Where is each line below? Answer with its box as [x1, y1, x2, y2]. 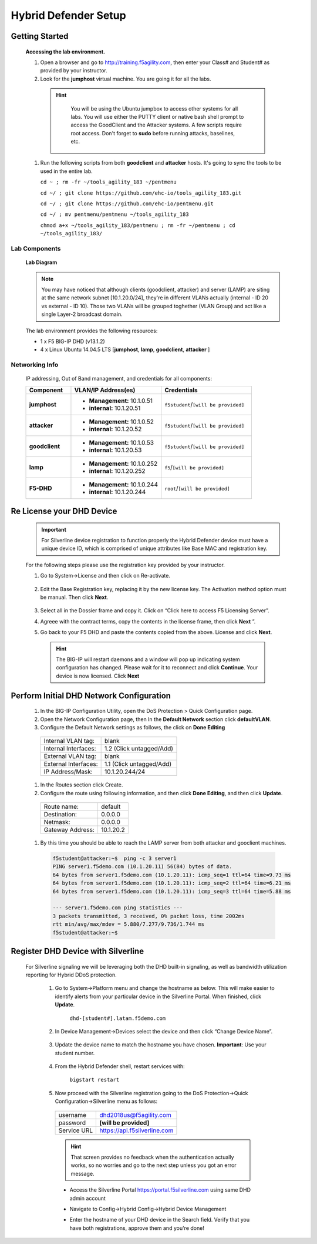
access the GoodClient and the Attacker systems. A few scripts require [70, 121, 242, 129]
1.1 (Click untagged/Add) [104, 760, 172, 768]
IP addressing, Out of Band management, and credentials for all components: [25, 375, 213, 382]
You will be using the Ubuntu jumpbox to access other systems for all [70, 105, 238, 112]
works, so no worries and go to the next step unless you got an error [70, 1162, 237, 1169]
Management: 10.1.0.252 [89, 459, 158, 468]
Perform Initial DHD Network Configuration [11, 691, 171, 701]
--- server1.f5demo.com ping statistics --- [52, 905, 183, 911]
